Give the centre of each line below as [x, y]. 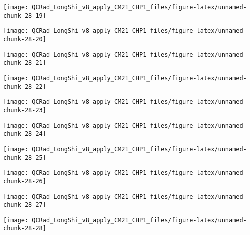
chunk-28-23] [25, 110]
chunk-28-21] [25, 63]
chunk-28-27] [25, 205]
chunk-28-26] [25, 181]
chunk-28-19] [25, 15]
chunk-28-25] [25, 158]
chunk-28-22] [25, 86]
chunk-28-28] [25, 229]
